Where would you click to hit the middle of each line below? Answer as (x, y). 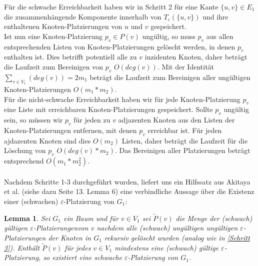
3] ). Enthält (22, 247)
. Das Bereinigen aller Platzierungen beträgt (183, 150)
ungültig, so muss (169, 36)
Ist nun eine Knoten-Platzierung (53, 36)
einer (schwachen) (31, 201)
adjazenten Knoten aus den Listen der (176, 120)
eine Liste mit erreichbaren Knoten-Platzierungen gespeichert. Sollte (108, 109)
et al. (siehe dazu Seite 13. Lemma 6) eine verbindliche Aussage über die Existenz (129, 191)
